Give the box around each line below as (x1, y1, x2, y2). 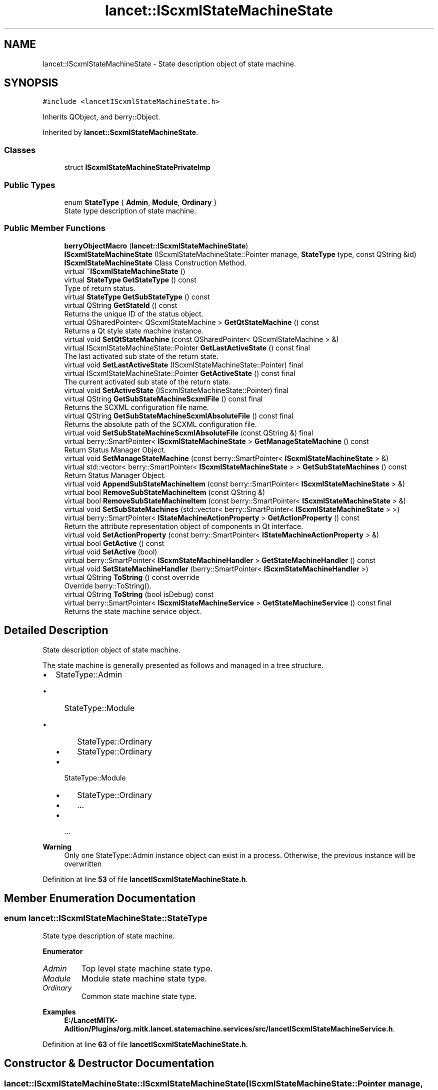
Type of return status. (64, 283, 135, 292)
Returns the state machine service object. (64, 606, 201, 615)
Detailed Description (4, 624, 108, 637)
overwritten (64, 859, 102, 868)
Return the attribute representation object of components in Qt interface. (64, 521, 303, 530)
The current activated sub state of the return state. (64, 377, 231, 386)
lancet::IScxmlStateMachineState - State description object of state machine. (42, 59, 296, 68)
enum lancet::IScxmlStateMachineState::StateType (4, 913, 207, 923)
